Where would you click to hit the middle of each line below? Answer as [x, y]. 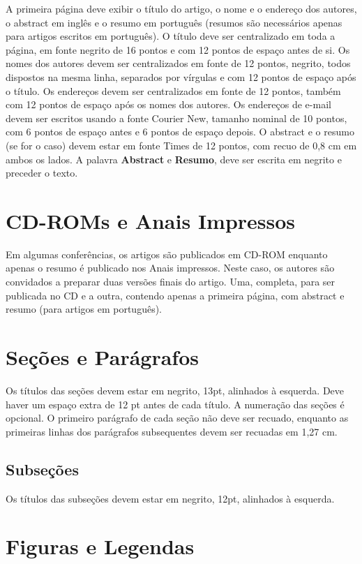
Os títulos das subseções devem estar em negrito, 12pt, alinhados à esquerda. [170, 498]
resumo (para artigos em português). [84, 309]
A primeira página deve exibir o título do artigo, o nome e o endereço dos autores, [181, 8]
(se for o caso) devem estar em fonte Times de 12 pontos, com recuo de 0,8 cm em [181, 145]
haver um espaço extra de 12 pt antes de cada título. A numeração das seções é [175, 404]
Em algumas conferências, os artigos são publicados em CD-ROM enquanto [167, 254]
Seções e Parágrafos [102, 357]
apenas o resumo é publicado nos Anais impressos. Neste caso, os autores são [170, 268]
